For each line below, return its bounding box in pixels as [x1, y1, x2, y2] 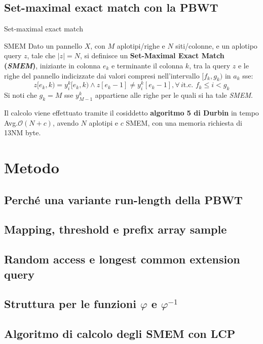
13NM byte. [4, 127, 41, 138]
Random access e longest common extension [4, 251, 240, 267]
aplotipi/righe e [117, 40, 165, 51]
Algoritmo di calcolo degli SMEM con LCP [4, 326, 236, 341]
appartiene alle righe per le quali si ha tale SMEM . [95, 90, 253, 100]
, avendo [52, 117, 79, 128]
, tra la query [189, 60, 231, 70]
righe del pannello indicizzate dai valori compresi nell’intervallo [4, 70, 200, 81]
